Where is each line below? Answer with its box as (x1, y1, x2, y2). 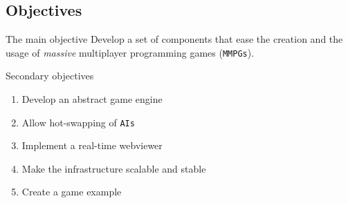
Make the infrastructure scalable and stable (21, 161, 206, 175)
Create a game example (21, 184, 122, 199)
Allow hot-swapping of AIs (21, 115, 135, 129)
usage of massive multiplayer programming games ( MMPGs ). (6, 45, 255, 59)
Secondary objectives (6, 68, 94, 83)
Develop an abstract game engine (21, 92, 163, 106)
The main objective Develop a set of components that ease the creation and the (6, 32, 343, 46)
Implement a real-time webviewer (21, 138, 163, 153)
